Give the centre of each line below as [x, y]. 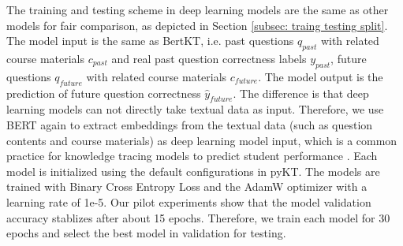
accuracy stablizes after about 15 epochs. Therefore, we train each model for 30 [198, 217]
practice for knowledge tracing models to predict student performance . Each [192, 156]
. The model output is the [321, 76]
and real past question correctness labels [209, 58]
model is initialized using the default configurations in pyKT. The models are [193, 171]
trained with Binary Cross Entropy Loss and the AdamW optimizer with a [187, 186]
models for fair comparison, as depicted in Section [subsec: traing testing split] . [197, 25]
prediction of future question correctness [104, 93]
